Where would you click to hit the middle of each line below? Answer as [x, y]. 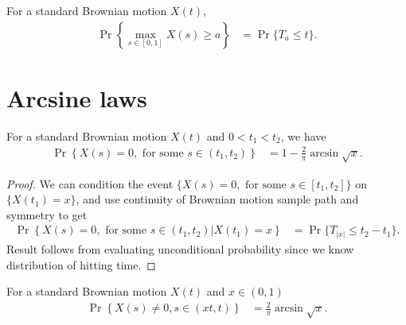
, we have [303, 135]
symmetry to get [47, 214]
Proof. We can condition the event [90, 183]
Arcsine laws [77, 97]
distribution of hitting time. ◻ [81, 264]
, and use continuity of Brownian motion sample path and [217, 199]
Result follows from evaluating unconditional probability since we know [180, 248]
